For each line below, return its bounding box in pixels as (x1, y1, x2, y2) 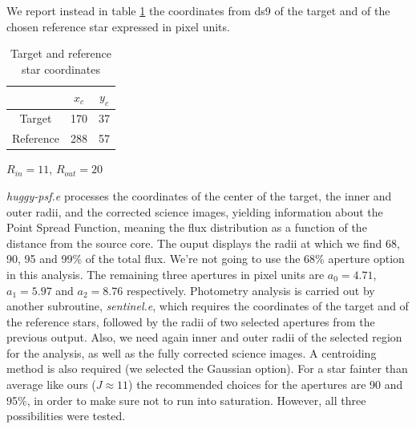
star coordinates (22, 60, 100, 77)
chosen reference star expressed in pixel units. (6, 18, 230, 34)
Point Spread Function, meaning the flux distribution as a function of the (6, 219, 367, 236)
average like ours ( (6, 376, 96, 393)
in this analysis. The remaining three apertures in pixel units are (6, 265, 325, 282)
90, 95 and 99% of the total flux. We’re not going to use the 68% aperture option (6, 250, 405, 267)
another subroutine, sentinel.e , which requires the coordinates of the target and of (6, 297, 409, 314)
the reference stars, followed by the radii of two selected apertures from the (6, 313, 375, 330)
